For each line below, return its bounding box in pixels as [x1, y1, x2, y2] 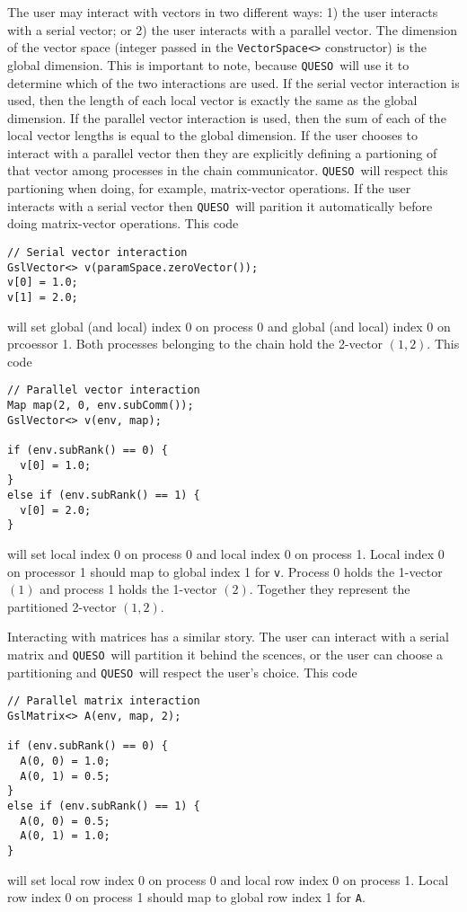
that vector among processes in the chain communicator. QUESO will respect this [7, 161, 448, 180]
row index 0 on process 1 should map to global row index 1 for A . [7, 888, 366, 907]
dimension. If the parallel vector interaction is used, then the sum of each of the [7, 108, 446, 127]
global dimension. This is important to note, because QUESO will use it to [7, 55, 410, 74]
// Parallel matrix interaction [7, 695, 200, 708]
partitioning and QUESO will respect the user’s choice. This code [7, 662, 357, 681]
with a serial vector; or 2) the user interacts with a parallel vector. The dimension [7, 20, 458, 39]
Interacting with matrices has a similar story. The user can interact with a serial [7, 627, 449, 646]
